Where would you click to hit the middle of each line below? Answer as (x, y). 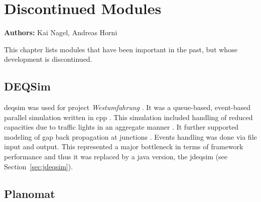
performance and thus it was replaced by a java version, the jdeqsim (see (116, 157)
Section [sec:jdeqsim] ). (39, 166)
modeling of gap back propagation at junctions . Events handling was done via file (130, 136)
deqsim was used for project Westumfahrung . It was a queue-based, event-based (127, 107)
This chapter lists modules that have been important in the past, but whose (121, 49)
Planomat (30, 193)
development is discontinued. (48, 59)
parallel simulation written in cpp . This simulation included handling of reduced (128, 117)
